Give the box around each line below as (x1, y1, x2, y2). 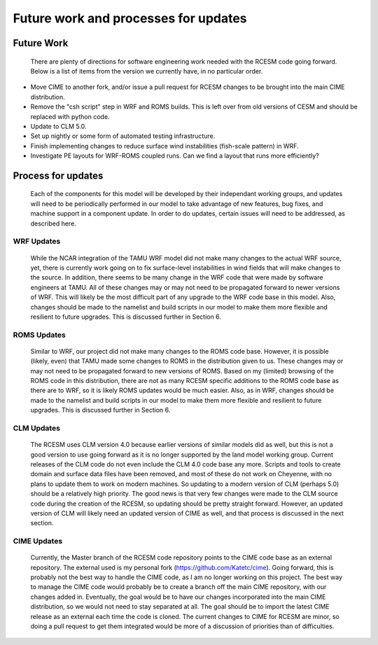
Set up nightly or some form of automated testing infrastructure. (30, 132, 216, 140)
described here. (30, 219, 76, 228)
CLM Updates (13, 424, 61, 434)
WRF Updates (13, 237, 61, 247)
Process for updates (13, 169, 104, 181)
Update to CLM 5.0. (30, 122, 87, 130)
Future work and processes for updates (13, 11, 248, 26)
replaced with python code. (30, 112, 110, 120)
